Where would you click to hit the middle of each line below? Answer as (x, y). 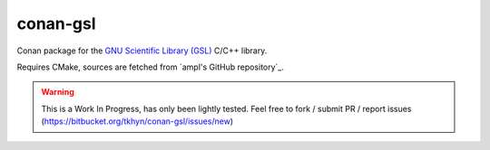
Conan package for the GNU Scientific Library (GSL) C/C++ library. (142, 51)
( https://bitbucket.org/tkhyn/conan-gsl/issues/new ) (137, 121)
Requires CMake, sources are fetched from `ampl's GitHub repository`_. (151, 67)
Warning (58, 92)
